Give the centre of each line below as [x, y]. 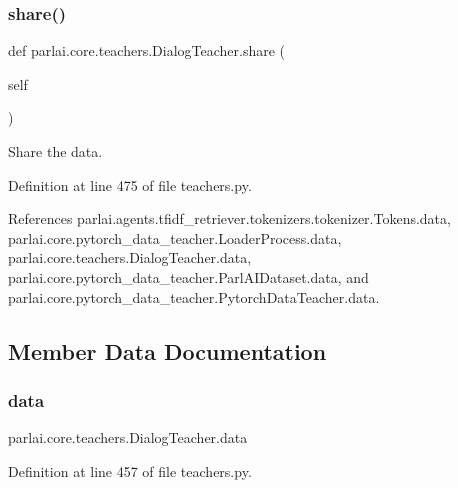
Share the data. [55, 151]
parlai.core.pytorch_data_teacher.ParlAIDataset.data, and [188, 276]
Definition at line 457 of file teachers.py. [130, 470]
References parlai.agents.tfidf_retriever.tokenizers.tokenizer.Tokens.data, [229, 218]
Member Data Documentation [167, 350]
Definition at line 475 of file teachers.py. [130, 184]
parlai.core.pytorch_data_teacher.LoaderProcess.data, [175, 237]
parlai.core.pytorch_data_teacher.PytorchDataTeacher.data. [194, 296]
